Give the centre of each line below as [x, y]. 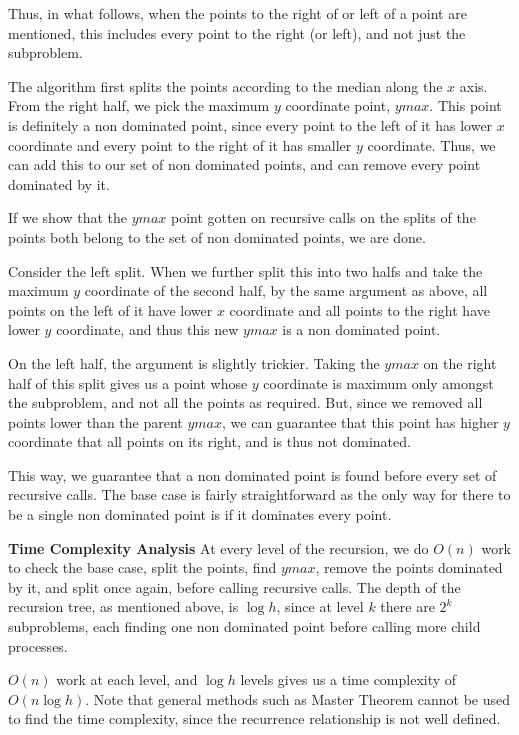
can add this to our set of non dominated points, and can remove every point [244, 164]
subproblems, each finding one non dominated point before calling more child [244, 626]
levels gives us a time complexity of [348, 679]
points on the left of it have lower [110, 309]
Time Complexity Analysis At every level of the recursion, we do [218, 547]
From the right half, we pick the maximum [139, 105]
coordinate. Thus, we [431, 144]
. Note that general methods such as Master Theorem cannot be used [298, 698]
